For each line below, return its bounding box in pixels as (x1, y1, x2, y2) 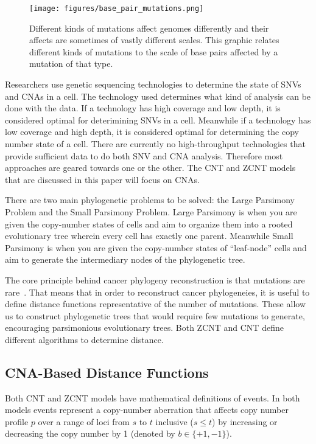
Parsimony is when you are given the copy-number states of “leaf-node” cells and (5, 241, 307, 254)
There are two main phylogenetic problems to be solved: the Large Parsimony (5, 193, 295, 206)
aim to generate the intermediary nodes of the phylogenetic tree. (5, 253, 245, 266)
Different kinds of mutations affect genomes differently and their (29, 21, 269, 34)
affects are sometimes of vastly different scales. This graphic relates (29, 33, 279, 46)
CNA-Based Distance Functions (5, 362, 209, 381)
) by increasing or (212, 415, 278, 428)
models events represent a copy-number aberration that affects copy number (5, 403, 289, 416)
